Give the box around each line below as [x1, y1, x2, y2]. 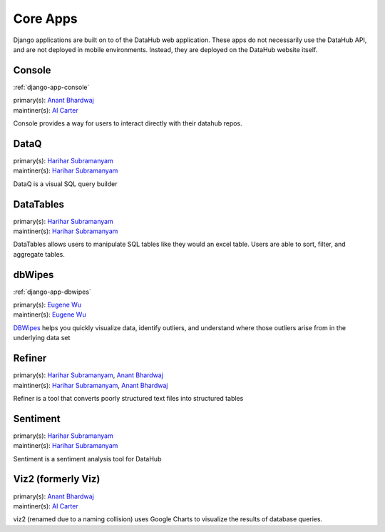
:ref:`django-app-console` [13, 83, 90, 91]
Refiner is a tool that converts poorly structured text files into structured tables [13, 394, 244, 402]
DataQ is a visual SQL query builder [13, 179, 118, 188]
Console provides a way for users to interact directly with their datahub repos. [13, 119, 242, 128]
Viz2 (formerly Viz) [13, 473, 101, 485]
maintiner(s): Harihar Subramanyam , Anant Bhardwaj [13, 381, 168, 389]
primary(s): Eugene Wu [13, 300, 82, 310]
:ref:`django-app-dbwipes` [13, 287, 92, 296]
